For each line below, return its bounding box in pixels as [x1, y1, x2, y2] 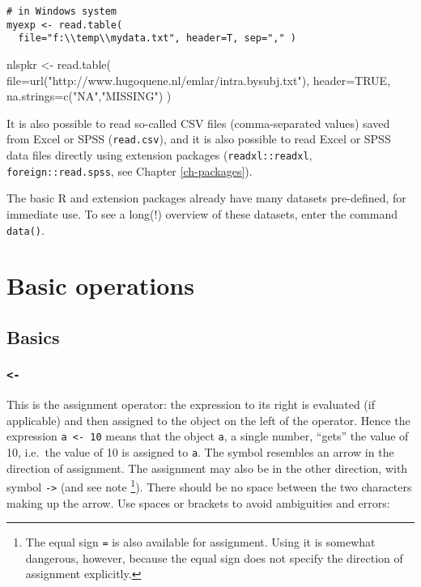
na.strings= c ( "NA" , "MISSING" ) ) [6, 87, 172, 104]
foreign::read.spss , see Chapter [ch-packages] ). [6, 162, 253, 179]
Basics [6, 324, 60, 349]
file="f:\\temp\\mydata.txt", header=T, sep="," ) [18, 32, 296, 45]
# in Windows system [6, 6, 117, 17]
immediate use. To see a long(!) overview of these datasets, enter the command [6, 205, 398, 222]
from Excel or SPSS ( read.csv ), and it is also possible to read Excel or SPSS [6, 130, 391, 147]
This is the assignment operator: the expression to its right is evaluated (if [6, 396, 375, 413]
